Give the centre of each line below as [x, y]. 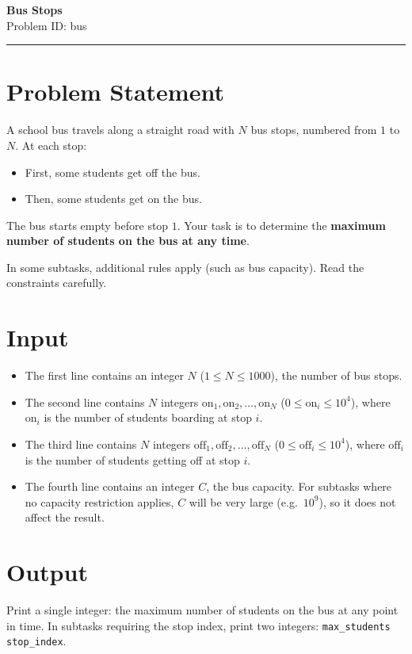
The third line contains [81, 444]
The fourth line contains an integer [110, 486]
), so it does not [357, 501]
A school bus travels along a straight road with [120, 130]
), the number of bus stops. [336, 375]
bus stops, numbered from [314, 130]
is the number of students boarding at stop [148, 417]
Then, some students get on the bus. [113, 199]
